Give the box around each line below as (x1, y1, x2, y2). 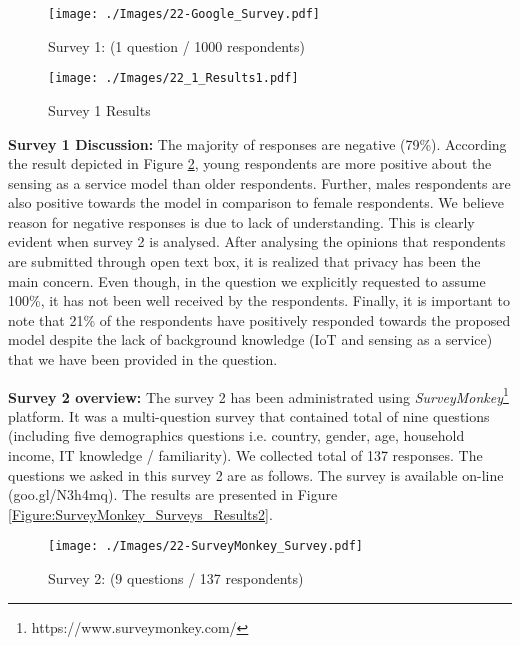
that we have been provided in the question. (8, 349, 278, 370)
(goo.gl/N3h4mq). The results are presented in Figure (8, 484, 338, 505)
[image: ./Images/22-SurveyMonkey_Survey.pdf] (48, 539, 363, 554)
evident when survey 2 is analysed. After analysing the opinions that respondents (8, 231, 506, 252)
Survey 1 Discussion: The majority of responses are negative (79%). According (8, 133, 507, 154)
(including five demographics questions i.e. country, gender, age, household (8, 425, 465, 446)
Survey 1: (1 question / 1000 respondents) (48, 35, 305, 56)
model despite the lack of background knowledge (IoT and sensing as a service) (8, 329, 493, 350)
